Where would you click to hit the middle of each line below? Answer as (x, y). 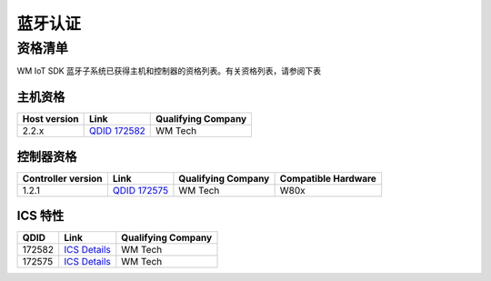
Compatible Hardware (328, 178)
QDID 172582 (117, 131)
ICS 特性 (40, 216)
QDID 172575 (140, 190)
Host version (50, 119)
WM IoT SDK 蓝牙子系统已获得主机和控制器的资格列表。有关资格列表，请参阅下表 (169, 71)
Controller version (63, 178)
